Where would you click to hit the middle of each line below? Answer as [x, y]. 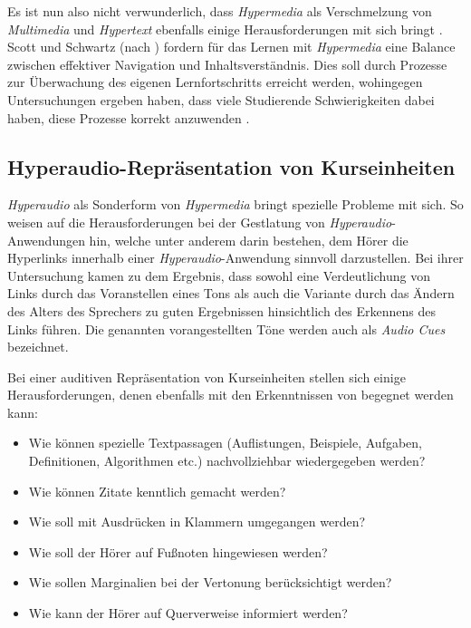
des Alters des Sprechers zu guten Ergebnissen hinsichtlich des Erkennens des [222, 310]
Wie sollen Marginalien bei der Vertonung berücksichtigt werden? [210, 582]
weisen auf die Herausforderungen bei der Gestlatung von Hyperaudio [200, 222]
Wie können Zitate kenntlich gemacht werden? [157, 491]
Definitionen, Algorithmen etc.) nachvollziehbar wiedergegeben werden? [227, 461]
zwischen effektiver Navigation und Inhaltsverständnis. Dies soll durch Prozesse [227, 64]
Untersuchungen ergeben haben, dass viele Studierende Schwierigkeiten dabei [221, 99]
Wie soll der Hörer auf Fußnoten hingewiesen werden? [178, 551]
